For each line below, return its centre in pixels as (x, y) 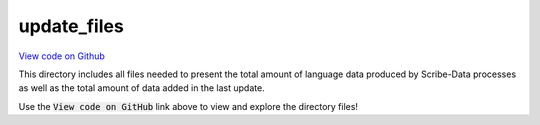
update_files (71, 26)
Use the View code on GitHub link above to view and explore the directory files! (188, 106)
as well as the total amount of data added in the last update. (141, 88)
